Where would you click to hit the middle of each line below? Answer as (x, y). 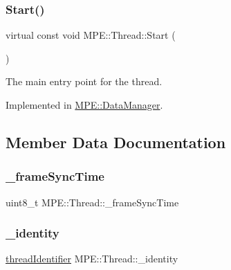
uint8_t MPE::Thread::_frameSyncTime (92, 202)
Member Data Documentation (116, 142)
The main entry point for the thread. (84, 81)
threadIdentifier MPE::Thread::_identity (92, 259)
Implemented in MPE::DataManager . (84, 105)
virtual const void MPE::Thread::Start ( (91, 35)
